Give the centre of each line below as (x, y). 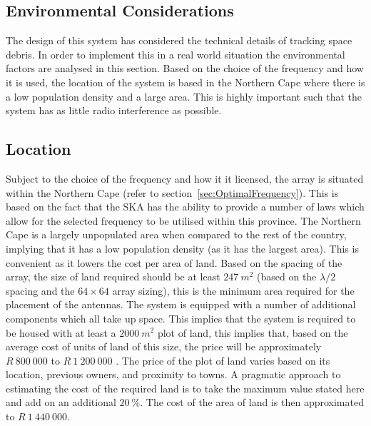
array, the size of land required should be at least (113, 277)
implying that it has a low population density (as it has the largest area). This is (182, 248)
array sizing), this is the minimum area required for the (233, 290)
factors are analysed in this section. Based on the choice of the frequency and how (185, 68)
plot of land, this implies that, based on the (253, 332)
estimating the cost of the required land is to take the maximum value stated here (185, 388)
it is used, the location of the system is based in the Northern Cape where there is (185, 82)
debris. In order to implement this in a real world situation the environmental (176, 54)
